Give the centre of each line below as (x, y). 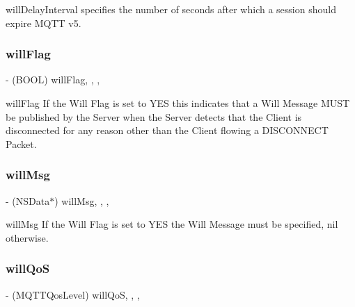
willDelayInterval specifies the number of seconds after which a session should (171, 9)
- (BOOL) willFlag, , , (53, 80)
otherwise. (27, 237)
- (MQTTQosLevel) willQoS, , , (73, 294)
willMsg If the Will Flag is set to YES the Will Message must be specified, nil (172, 224)
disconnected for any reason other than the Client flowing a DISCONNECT (167, 130)
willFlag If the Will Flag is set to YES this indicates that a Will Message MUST (178, 103)
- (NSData (28, 200)
